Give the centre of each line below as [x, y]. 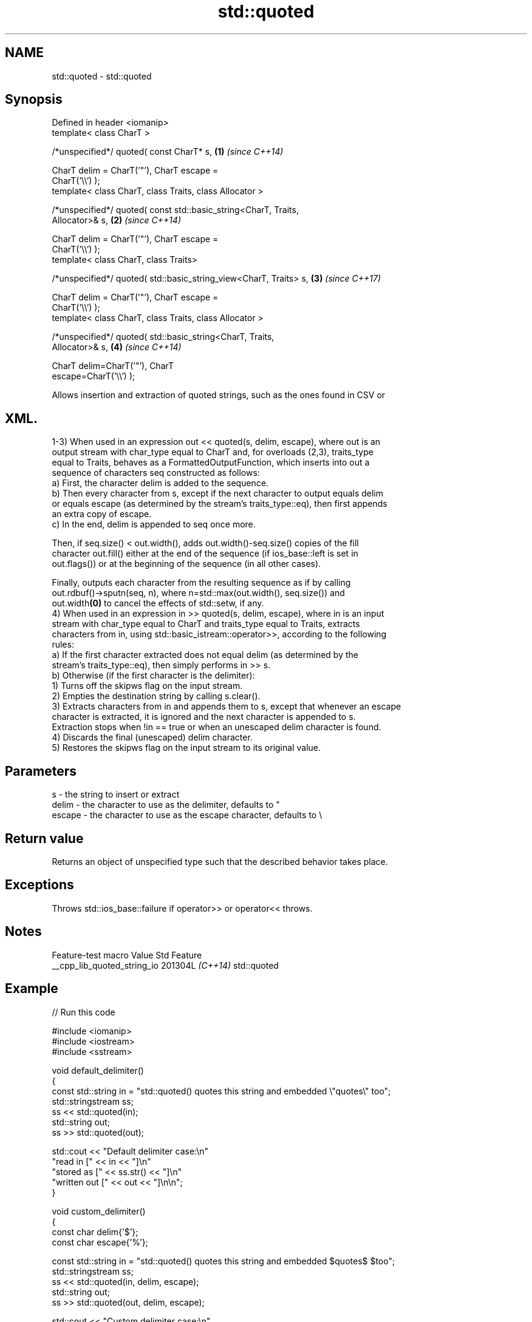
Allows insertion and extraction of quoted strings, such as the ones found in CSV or [219, 395]
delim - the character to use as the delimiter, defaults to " [166, 805]
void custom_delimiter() [99, 1211]
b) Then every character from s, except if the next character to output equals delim [218, 493]
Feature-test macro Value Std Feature [127, 955]
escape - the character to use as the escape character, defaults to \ [187, 815]
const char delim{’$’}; [95, 1232]
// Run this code [84, 1012]
